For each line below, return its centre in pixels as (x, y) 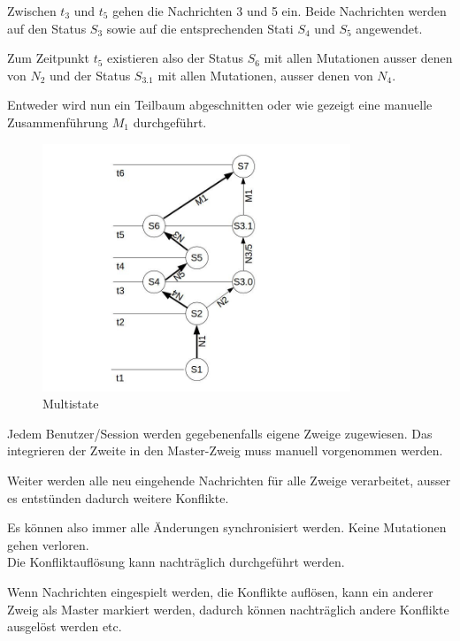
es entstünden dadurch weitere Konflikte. (118, 497)
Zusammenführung (58, 122)
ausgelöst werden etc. (65, 626)
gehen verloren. (48, 544)
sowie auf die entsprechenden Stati (200, 28)
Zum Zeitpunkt (48, 58)
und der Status (90, 75)
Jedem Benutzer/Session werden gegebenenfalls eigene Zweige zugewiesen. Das (220, 433)
